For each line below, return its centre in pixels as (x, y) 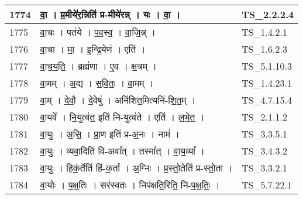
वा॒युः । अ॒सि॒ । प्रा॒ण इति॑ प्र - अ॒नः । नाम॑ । (110, 134)
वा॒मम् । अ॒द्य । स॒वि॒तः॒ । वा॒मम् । (97, 83)
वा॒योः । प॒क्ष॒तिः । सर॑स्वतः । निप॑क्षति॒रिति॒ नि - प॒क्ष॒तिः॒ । (130, 185)
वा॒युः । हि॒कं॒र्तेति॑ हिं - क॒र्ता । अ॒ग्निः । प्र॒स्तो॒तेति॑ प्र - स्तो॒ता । (136, 168)
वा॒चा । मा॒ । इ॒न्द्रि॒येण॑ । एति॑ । (93, 49)
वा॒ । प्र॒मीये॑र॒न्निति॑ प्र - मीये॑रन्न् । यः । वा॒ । (110, 14)
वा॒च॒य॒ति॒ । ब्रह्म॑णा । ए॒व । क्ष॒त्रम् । (99, 66)
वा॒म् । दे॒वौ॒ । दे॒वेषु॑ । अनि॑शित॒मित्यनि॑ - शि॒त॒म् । (118, 100)
